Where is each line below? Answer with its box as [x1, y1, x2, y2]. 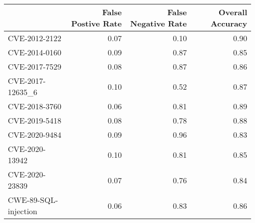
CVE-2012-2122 [8, 32, 62, 44]
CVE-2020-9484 [8, 129, 62, 140]
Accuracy [210, 18, 247, 29]
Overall [218, 6, 247, 18]
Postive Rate [71, 18, 122, 29]
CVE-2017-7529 [8, 61, 62, 72]
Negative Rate [130, 18, 187, 29]
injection [8, 205, 38, 217]
